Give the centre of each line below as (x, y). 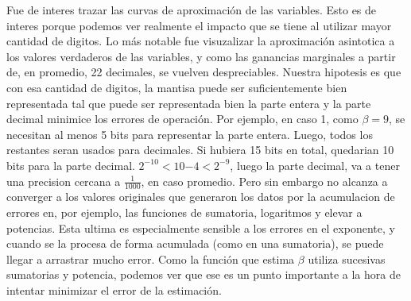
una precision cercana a (64, 181)
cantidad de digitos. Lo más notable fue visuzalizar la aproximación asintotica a (201, 41)
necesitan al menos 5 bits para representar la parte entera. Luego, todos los (190, 134)
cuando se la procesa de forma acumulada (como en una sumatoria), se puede (195, 243)
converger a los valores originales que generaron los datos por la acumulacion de (201, 197)
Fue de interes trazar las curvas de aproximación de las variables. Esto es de (192, 10)
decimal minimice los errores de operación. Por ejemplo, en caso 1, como (182, 119)
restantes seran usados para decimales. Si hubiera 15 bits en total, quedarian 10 (200, 150)
